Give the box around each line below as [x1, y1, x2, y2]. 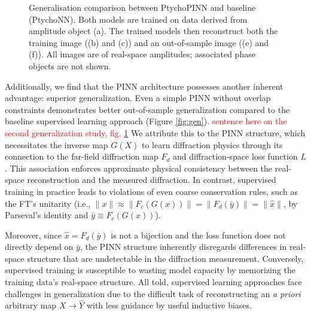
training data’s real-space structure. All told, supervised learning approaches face [5, 276, 302, 288]
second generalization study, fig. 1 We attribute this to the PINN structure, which [5, 126, 306, 139]
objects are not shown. [29, 59, 111, 72]
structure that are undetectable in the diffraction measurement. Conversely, [27, 252, 304, 264]
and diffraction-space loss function [172, 150, 298, 163]
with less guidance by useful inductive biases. [86, 299, 252, 311]
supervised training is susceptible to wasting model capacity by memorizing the [5, 264, 295, 276]
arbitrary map [5, 299, 57, 311]
